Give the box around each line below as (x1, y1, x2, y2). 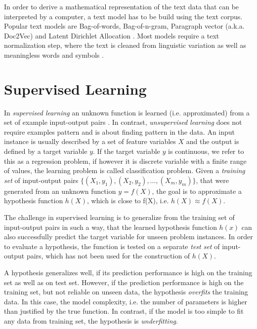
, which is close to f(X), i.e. (86, 195, 169, 206)
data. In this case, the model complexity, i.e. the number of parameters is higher (4, 296, 248, 306)
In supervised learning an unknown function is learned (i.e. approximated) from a (4, 107, 250, 117)
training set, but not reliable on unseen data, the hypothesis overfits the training (4, 287, 248, 297)
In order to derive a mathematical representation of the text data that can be (4, 1, 239, 11)
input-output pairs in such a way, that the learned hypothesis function (4, 221, 217, 232)
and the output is (186, 136, 239, 146)
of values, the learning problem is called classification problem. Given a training (4, 165, 245, 176)
